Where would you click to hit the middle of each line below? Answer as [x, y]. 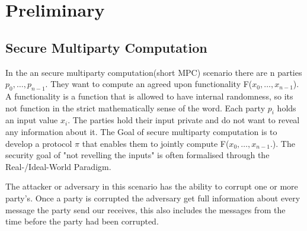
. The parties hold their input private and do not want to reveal [184, 120]
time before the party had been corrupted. [82, 221]
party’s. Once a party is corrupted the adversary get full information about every [153, 198]
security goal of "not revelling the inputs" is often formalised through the [137, 155]
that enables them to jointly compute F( [156, 143]
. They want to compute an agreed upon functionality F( [149, 84]
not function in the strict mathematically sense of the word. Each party [135, 108]
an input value [32, 120]
